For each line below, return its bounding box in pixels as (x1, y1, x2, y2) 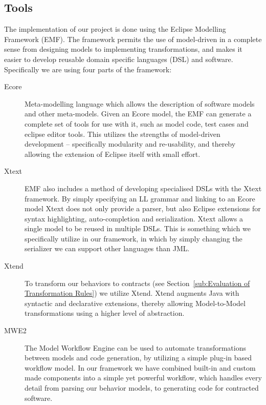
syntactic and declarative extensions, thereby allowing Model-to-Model (25, 297, 246, 308)
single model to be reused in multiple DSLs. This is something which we (25, 223, 251, 234)
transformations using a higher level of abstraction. (25, 308, 185, 318)
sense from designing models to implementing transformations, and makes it (4, 44, 242, 54)
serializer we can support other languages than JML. (25, 243, 190, 254)
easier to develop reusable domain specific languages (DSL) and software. (4, 53, 233, 64)
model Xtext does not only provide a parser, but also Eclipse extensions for (25, 203, 261, 214)
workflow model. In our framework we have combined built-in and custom (25, 362, 256, 373)
